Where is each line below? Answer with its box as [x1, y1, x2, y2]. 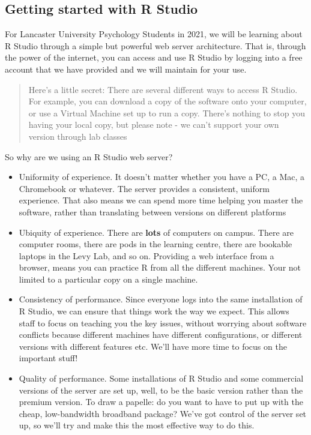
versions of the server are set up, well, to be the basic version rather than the [19, 383, 303, 396]
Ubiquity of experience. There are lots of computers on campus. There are [19, 226, 294, 238]
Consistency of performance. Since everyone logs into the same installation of [19, 293, 303, 305]
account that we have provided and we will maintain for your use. [5, 62, 247, 75]
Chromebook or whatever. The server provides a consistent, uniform [19, 182, 270, 194]
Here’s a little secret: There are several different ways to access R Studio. [28, 83, 298, 95]
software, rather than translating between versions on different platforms [19, 205, 286, 218]
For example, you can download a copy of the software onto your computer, [28, 95, 307, 107]
